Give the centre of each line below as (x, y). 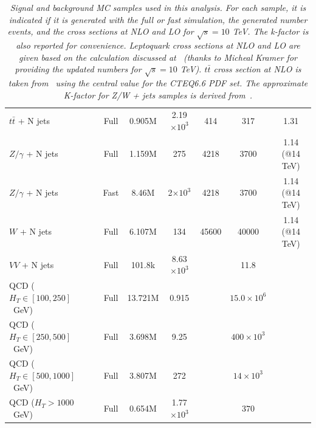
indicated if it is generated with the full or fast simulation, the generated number (158, 19)
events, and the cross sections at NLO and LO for (101, 31)
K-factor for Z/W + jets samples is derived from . (158, 95)
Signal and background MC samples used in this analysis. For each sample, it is (158, 7)
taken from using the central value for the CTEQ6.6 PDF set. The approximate (158, 82)
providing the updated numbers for (78, 69)
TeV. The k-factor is (270, 31)
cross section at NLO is (257, 69)
